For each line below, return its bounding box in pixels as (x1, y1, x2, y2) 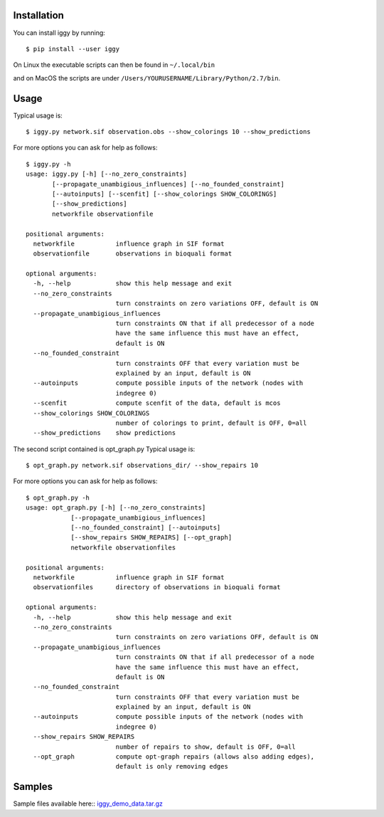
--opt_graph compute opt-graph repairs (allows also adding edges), (33, 753, 315, 761)
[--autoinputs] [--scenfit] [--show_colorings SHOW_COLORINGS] (52, 189, 277, 198)
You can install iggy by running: (13, 28, 106, 37)
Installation (13, 9, 64, 21)
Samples (13, 781, 53, 793)
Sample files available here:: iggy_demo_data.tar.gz (13, 799, 164, 808)
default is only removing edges (115, 762, 229, 771)
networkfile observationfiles (70, 543, 176, 552)
